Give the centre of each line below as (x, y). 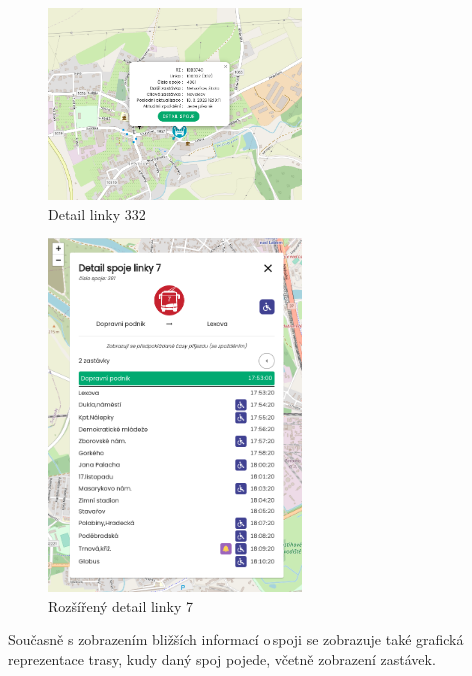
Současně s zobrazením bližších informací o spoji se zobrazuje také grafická (236, 639)
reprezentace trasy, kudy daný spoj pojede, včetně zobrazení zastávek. (222, 658)
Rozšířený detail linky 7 (120, 605)
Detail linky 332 (97, 213)
